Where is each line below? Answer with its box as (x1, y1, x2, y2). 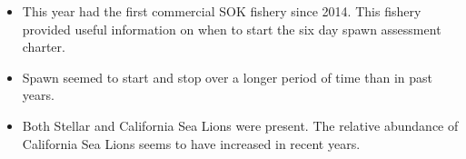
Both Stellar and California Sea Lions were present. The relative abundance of (22, 115, 459, 134)
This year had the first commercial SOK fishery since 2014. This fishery (22, 2, 421, 20)
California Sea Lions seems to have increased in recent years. (22, 134, 361, 153)
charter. (22, 37, 65, 56)
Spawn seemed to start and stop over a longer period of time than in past (22, 67, 432, 86)
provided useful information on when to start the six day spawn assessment (22, 19, 441, 38)
